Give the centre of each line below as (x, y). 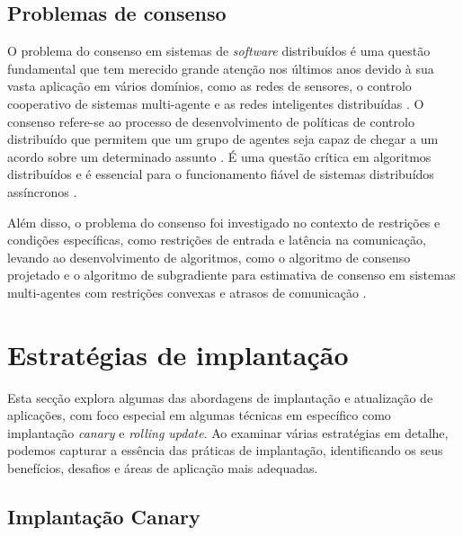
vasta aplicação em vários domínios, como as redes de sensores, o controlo (209, 86)
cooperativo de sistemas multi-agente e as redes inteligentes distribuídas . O (216, 103)
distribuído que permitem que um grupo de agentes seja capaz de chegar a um (223, 139)
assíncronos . (42, 191)
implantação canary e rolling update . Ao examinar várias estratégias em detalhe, (228, 432)
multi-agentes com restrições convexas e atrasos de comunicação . (187, 292)
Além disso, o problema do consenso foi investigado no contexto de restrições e (224, 222)
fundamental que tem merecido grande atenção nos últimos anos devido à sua (221, 68)
